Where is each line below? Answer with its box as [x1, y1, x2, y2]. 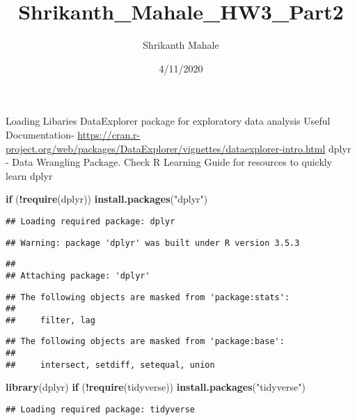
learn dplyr [6, 168, 53, 182]
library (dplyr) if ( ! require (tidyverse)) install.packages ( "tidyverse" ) [6, 380, 306, 394]
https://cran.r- [77, 127, 141, 141]
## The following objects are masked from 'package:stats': [6, 292, 290, 302]
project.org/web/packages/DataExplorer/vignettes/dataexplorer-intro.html [6, 141, 326, 155]
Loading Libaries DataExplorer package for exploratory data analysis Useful [6, 114, 331, 128]
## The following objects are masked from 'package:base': [6, 336, 285, 347]
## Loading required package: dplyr [6, 216, 175, 226]
